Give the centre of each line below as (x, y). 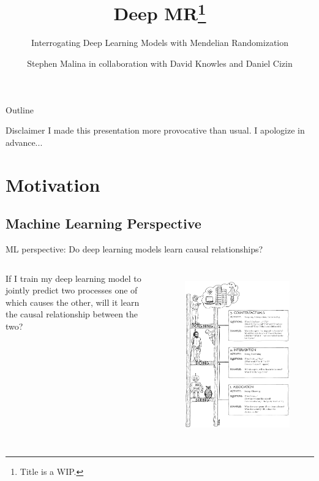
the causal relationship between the (72, 314)
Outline (20, 109)
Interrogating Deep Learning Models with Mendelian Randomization (160, 43)
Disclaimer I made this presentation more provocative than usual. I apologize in (155, 130)
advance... (24, 142)
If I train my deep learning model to (73, 278)
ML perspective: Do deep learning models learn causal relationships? (134, 249)
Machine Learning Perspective (103, 223)
